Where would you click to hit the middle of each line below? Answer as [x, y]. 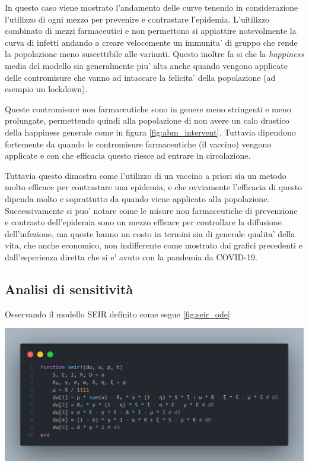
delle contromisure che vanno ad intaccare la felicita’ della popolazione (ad [140, 77]
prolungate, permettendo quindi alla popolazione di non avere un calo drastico [147, 120]
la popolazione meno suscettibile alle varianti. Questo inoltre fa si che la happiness [154, 54]
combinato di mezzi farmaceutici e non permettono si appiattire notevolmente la [151, 31]
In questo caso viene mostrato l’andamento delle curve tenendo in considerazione [152, 7]
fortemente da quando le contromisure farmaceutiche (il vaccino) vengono [138, 144]
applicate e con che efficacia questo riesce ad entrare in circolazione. [128, 155]
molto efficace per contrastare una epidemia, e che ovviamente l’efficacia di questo [154, 187]
